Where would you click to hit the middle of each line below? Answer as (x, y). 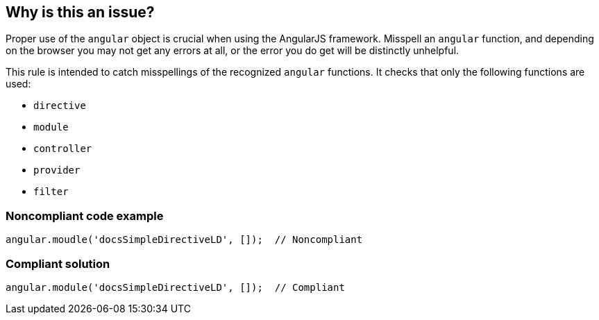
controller (63, 149)
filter (51, 192)
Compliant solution (58, 263)
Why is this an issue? (80, 12)
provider (57, 170)
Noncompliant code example (85, 216)
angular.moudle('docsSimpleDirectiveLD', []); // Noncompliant (184, 240)
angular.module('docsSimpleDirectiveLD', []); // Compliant (175, 287)
